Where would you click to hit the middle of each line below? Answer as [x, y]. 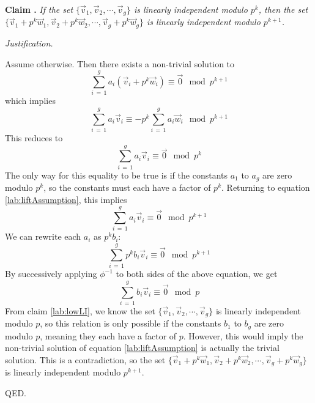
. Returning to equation [266, 187]
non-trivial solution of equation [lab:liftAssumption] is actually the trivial [142, 348]
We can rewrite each [43, 236]
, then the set [283, 9]
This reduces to [34, 137]
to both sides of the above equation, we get [197, 274]
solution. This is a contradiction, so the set [85, 359]
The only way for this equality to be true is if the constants [116, 175]
